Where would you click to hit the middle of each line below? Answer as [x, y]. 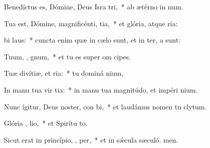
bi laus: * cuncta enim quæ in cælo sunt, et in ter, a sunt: [92, 40]
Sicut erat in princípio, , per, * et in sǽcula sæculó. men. [91, 139]
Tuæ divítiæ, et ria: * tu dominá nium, [64, 73]
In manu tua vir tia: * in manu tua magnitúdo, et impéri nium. [101, 89]
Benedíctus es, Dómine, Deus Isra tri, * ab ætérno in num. [94, 6]
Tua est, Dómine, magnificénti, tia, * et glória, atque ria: [91, 23]
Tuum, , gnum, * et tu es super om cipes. [68, 56]
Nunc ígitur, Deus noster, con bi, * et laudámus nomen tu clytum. [105, 106]
